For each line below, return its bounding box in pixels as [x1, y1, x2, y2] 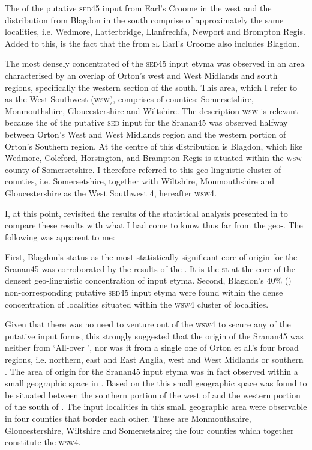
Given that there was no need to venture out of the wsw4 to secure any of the [5, 318, 291, 330]
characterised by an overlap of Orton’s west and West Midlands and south [5, 68, 278, 81]
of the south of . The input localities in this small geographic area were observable [5, 400, 307, 413]
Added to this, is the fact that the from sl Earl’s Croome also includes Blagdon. [5, 37, 300, 49]
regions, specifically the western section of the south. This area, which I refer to [5, 81, 298, 93]
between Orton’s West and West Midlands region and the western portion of [5, 127, 286, 140]
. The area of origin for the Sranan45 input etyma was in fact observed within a [5, 365, 298, 377]
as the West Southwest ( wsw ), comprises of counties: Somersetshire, [5, 93, 254, 105]
